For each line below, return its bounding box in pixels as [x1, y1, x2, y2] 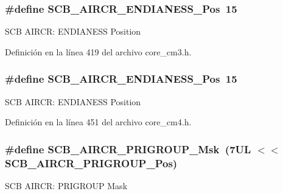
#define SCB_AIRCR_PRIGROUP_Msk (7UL [5, 141, 251, 156]
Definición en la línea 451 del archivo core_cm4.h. [5, 116, 192, 128]
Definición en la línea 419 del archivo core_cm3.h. [5, 45, 192, 58]
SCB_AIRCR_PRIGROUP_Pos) [5, 155, 178, 170]
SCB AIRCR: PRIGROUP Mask [5, 179, 128, 192]
